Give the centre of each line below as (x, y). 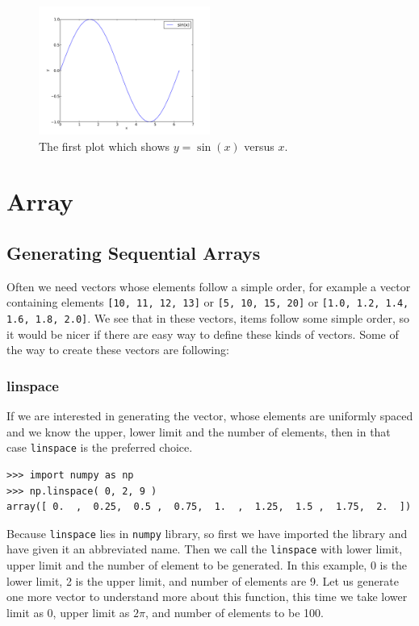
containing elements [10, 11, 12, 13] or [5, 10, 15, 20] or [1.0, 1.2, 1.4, (208, 302)
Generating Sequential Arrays (134, 252)
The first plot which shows (105, 146)
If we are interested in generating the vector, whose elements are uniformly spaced (210, 416)
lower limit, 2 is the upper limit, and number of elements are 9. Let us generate (203, 580)
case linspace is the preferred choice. (100, 447)
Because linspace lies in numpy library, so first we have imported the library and (207, 533)
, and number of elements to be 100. (234, 612)
